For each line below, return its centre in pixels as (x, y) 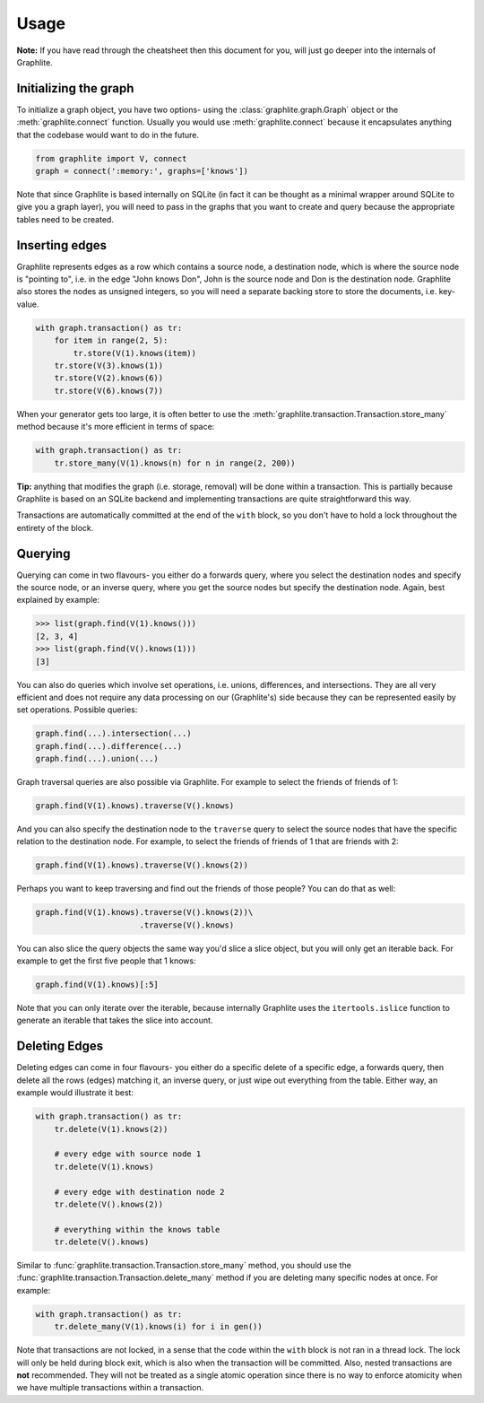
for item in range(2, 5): (111, 340)
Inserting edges (62, 245)
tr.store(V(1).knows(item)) (135, 353)
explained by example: (58, 600)
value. (28, 304)
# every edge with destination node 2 (139, 1192)
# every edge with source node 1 (128, 1154)
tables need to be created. (65, 219)
